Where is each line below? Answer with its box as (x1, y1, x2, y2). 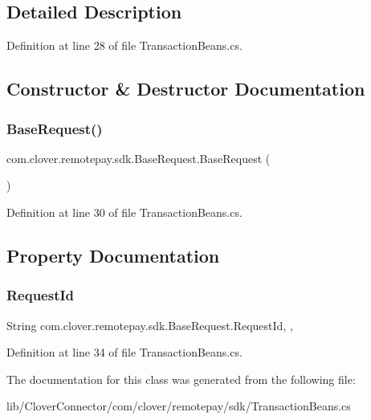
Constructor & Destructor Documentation (6, 76, 365, 101)
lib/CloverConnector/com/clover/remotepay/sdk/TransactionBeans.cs (6, 398, 351, 414)
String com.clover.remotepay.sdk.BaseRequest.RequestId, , (6, 316, 293, 333)
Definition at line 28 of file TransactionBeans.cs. (6, 37, 243, 54)
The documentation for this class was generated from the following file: (6, 370, 356, 387)
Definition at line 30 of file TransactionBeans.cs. (6, 203, 243, 220)
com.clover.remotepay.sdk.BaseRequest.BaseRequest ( (6, 149, 271, 166)
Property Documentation (6, 243, 220, 267)
